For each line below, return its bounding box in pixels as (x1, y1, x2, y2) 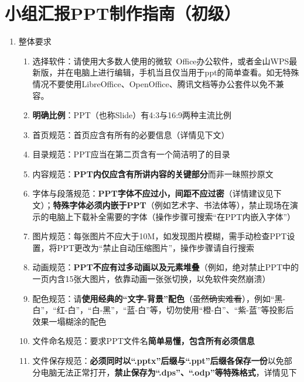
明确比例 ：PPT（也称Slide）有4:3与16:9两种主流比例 (32, 109, 232, 121)
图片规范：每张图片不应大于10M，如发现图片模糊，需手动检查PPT (32, 230, 287, 242)
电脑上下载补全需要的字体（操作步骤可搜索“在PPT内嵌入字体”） (49, 210, 295, 222)
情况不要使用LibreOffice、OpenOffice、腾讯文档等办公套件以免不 (32, 77, 276, 90)
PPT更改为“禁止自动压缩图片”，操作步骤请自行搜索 (57, 241, 254, 253)
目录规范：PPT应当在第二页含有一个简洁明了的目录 (32, 148, 230, 160)
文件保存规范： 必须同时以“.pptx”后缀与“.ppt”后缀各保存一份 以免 (32, 355, 284, 366)
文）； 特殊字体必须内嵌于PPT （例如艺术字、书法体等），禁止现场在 (32, 199, 290, 211)
